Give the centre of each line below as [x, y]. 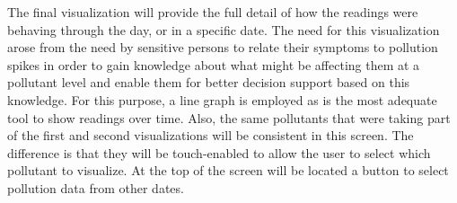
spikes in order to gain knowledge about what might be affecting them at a [214, 64]
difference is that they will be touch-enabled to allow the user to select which [219, 152]
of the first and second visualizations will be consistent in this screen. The [211, 135]
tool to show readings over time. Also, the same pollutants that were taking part [229, 117]
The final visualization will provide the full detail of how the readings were [213, 12]
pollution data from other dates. [96, 187]
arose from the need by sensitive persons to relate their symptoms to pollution [223, 47]
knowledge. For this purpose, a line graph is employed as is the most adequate [222, 99]
